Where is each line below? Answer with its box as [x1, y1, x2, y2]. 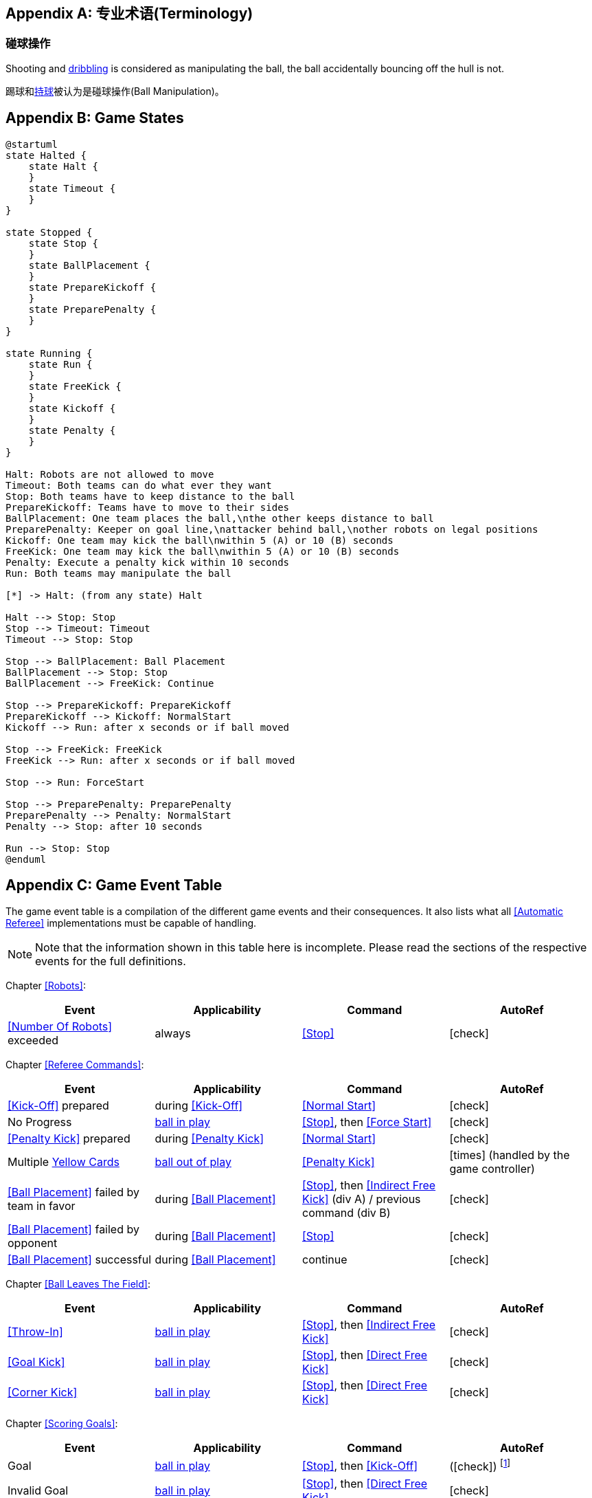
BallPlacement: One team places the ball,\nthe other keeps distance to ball [5, 512, 434, 524]
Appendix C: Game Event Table [5, 877, 223, 894]
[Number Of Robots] [8, 1020, 113, 1034]
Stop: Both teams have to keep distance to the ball [5, 490, 295, 502]
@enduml [5, 853, 47, 865]
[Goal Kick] [8, 1355, 65, 1369]
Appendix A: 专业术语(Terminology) [5, 5, 253, 22]
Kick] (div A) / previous [302, 1192, 421, 1207]
